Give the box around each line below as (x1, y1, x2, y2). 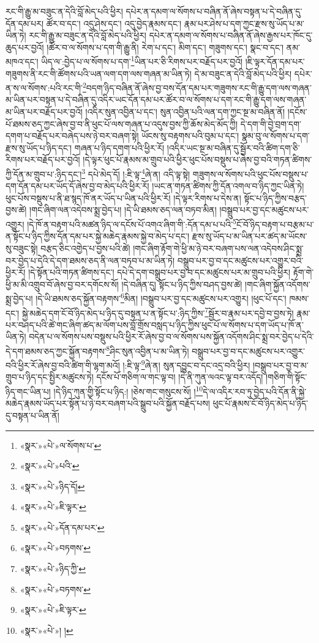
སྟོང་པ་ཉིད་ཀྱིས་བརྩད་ (244, 191, 307, 204)
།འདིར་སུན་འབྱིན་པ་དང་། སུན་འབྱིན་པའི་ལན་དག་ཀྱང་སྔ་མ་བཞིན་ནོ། (85, 105, 285, 118)
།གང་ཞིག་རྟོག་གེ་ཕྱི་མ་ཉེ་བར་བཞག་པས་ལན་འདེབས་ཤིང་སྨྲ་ (133, 241, 304, 254)
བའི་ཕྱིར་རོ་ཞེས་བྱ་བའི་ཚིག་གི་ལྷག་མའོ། (6, 358, 120, 371)
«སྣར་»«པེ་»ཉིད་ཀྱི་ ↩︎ (20, 562, 86, 575)
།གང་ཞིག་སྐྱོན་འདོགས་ (245, 277, 310, 290)
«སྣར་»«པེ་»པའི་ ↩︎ (20, 459, 80, 472)
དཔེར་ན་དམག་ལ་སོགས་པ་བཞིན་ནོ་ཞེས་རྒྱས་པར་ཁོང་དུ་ (149, 29, 313, 42)
